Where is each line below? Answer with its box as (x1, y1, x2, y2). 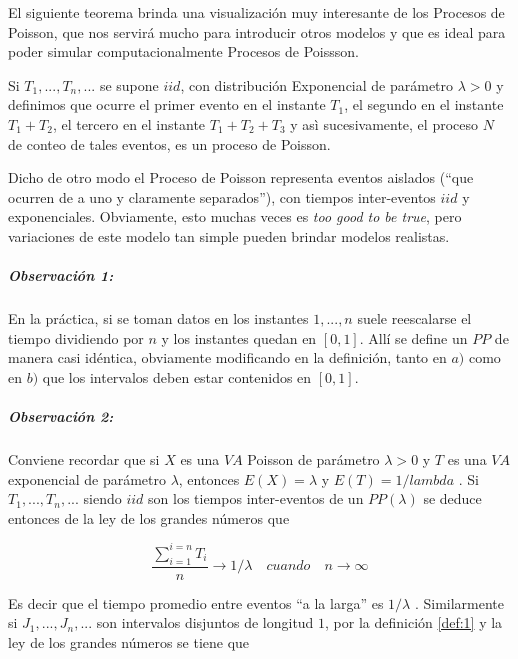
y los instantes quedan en (161, 327, 317, 348)
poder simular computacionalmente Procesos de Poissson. (8, 41, 359, 62)
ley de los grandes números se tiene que (8, 631, 250, 652)
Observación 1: (8, 265, 114, 286)
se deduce (423, 488, 482, 509)
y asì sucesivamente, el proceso (290, 113, 478, 134)
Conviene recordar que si (8, 449, 160, 470)
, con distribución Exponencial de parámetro (180, 74, 454, 95)
